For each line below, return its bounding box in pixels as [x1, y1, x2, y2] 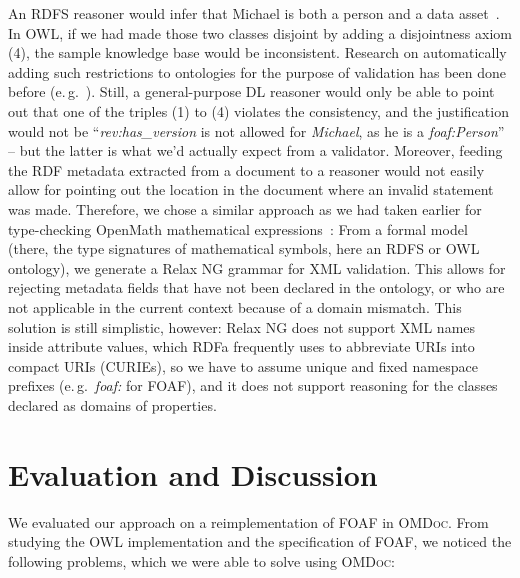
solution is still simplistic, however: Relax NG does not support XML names [8, 316, 476, 337]
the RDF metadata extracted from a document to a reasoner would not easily [8, 159, 485, 180]
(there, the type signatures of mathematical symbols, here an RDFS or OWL [8, 238, 480, 259]
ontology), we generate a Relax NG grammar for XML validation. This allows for [8, 257, 506, 278]
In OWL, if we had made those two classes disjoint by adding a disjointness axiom [8, 22, 512, 43]
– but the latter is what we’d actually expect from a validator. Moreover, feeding [8, 140, 503, 161]
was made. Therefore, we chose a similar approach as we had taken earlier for [8, 198, 482, 219]
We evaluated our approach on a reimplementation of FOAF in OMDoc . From [8, 511, 489, 532]
